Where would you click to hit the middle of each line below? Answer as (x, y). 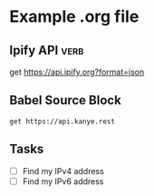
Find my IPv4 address (63, 171)
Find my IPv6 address (63, 181)
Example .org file (74, 17)
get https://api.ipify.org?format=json (77, 72)
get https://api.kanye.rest (63, 121)
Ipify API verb (47, 50)
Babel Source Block (66, 100)
